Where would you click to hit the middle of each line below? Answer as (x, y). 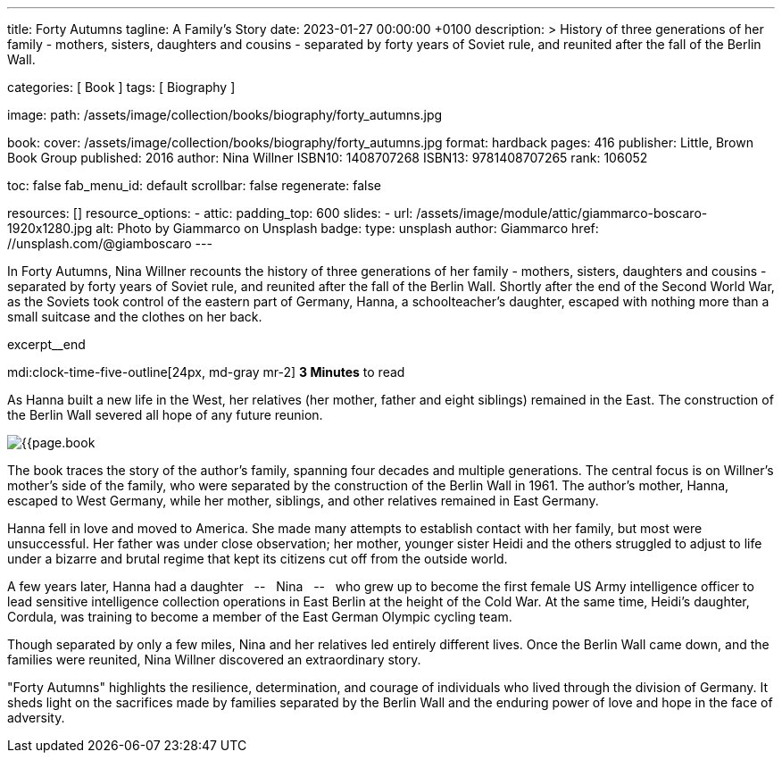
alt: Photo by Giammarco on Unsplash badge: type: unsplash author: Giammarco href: (347, 228)
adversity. (36, 718)
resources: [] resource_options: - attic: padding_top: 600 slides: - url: (210, 213)
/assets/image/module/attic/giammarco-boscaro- (562, 213)
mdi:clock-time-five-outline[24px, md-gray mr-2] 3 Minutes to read (206, 372)
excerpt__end (46, 344)
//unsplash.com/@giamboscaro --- (110, 243)
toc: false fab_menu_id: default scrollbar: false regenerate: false (194, 185)
